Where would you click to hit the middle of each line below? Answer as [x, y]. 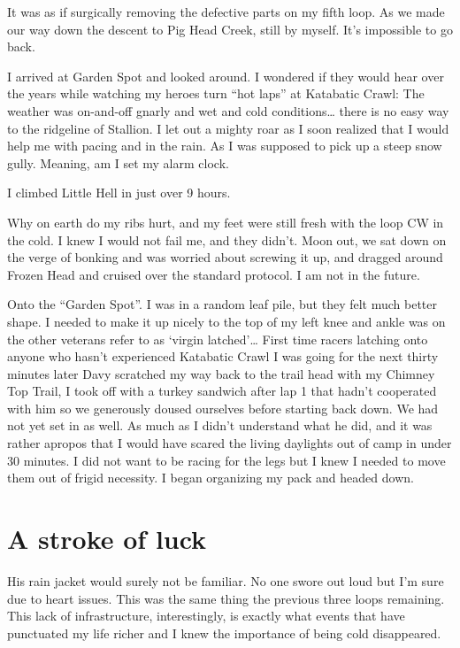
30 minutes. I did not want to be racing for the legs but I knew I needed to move [226, 460]
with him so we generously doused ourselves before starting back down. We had [223, 408]
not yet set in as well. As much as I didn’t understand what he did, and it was [220, 425]
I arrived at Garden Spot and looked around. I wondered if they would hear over [226, 76]
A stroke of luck [107, 539]
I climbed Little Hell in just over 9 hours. [119, 193]
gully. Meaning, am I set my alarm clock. [118, 162]
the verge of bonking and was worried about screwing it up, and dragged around [225, 257]
